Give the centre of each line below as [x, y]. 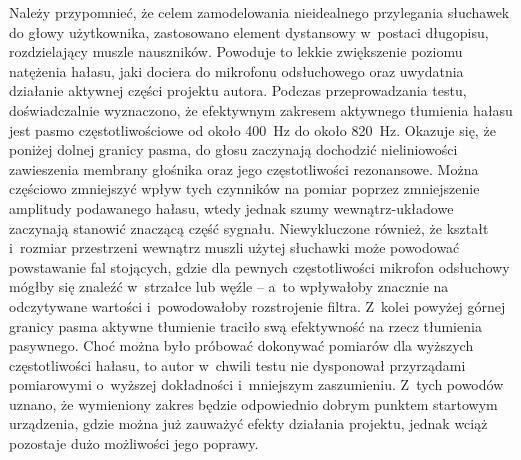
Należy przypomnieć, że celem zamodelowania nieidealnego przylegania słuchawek [259, 12]
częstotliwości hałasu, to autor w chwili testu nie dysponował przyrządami [237, 364]
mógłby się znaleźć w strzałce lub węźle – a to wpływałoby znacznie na [229, 286]
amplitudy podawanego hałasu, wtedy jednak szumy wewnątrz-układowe [231, 207]
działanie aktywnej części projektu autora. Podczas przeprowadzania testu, [238, 90]
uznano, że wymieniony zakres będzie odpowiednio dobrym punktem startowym [253, 403]
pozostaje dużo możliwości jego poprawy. [134, 443]
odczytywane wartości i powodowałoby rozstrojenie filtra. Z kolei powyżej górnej [257, 305]
